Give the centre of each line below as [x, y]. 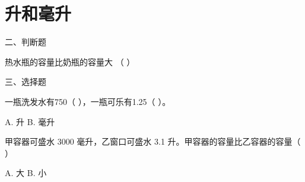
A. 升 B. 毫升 [30, 121]
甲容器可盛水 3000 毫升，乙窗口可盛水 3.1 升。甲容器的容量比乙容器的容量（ [153, 141]
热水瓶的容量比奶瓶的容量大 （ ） [70, 61]
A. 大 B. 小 [26, 173]
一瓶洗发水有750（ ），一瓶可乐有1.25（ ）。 [88, 101]
